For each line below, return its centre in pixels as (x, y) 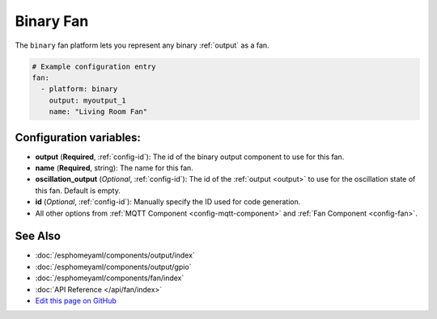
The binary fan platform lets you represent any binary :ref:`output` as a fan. (142, 45)
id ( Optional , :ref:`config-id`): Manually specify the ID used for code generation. (168, 202)
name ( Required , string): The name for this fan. (114, 168)
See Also (38, 236)
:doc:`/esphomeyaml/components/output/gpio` (113, 267)
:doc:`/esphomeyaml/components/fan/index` (110, 278)
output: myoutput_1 (88, 100)
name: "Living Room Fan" (98, 112)
